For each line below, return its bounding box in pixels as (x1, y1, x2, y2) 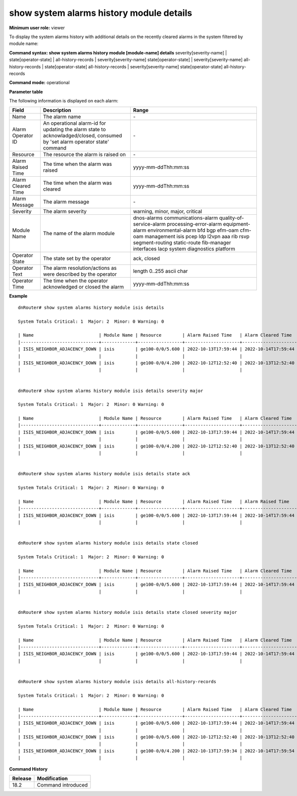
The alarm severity (43, 208, 87, 215)
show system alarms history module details (9, 7, 193, 18)
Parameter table (9, 89, 43, 95)
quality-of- (219, 214, 245, 221)
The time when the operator (43, 277, 108, 284)
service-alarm (133, 221, 166, 228)
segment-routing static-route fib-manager (133, 239, 231, 246)
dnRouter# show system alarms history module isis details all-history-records (18, 679, 216, 684)
